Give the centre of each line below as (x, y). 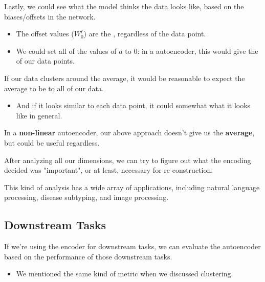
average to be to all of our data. (54, 88)
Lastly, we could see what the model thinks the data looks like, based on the (124, 6)
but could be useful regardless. (52, 142)
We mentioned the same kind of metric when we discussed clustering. (125, 274)
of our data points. (45, 61)
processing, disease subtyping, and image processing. (86, 197)
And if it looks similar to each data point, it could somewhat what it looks (133, 105)
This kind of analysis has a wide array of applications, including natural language (132, 187)
